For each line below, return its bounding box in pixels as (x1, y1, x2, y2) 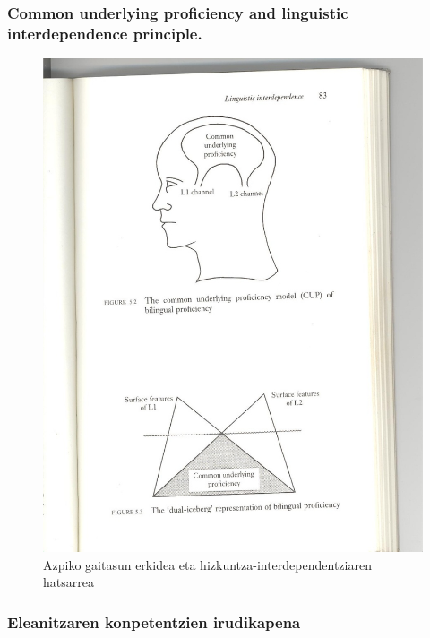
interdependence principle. (7, 22, 202, 44)
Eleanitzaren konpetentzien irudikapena (7, 610, 301, 633)
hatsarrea (43, 573, 94, 591)
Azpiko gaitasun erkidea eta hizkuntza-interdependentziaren (43, 555, 372, 573)
